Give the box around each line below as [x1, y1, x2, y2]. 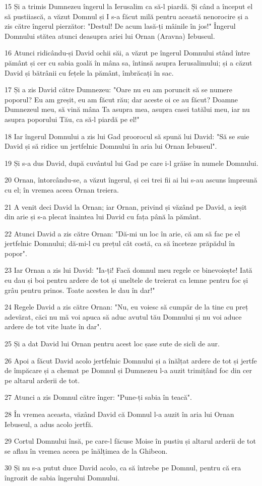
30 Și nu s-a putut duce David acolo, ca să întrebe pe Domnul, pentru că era [5, 462, 241, 473]
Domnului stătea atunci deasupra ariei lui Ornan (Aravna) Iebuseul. [5, 30, 215, 41]
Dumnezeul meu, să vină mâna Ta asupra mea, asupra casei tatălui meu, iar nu [5, 104, 250, 114]
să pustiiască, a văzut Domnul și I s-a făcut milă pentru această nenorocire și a [5, 11, 248, 21]
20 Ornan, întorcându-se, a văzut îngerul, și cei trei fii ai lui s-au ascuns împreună [5, 174, 257, 185]
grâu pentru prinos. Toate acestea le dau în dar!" [5, 284, 155, 295]
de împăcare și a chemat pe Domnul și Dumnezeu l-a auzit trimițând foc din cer [5, 365, 252, 376]
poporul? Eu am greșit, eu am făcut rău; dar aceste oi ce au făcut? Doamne [5, 94, 238, 104]
